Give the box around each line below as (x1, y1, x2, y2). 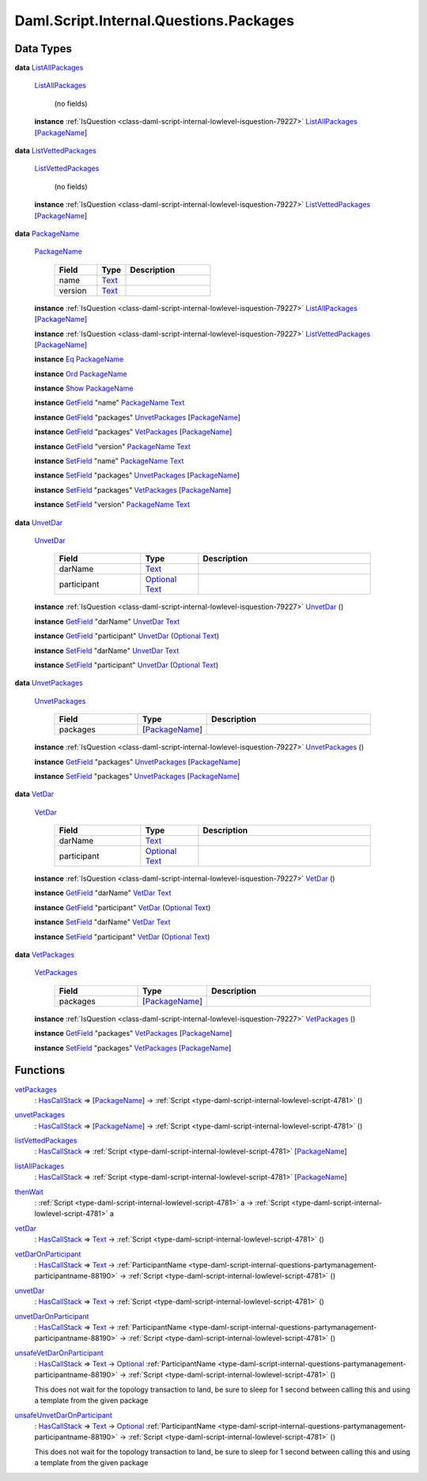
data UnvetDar (14, 518, 63, 527)
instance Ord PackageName (34, 368, 128, 379)
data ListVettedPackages (14, 146, 96, 156)
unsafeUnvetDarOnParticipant (14, 1410, 112, 1419)
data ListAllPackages (14, 63, 84, 73)
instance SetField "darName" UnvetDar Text (34, 645, 179, 655)
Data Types (14, 42, 73, 55)
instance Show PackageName (34, 383, 134, 393)
